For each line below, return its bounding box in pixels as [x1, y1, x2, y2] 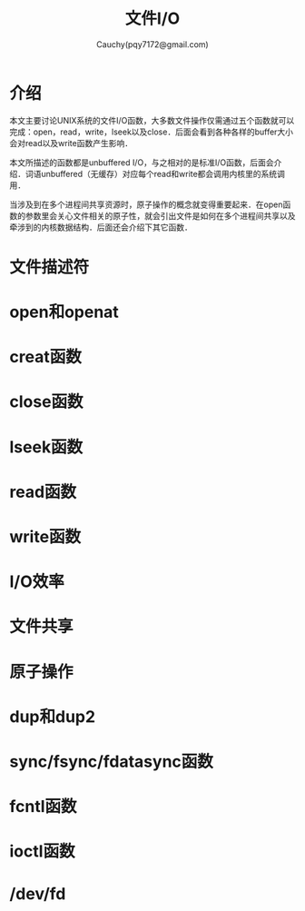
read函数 [9, 481, 77, 502]
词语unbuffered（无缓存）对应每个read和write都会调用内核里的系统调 [25, 168, 286, 179]
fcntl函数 [9, 797, 77, 817]
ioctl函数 [9, 841, 75, 862]
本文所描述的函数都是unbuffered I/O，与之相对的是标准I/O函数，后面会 [9, 156, 274, 168]
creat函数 [9, 347, 82, 368]
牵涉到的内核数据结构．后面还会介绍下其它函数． [9, 222, 192, 233]
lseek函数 [9, 437, 84, 457]
